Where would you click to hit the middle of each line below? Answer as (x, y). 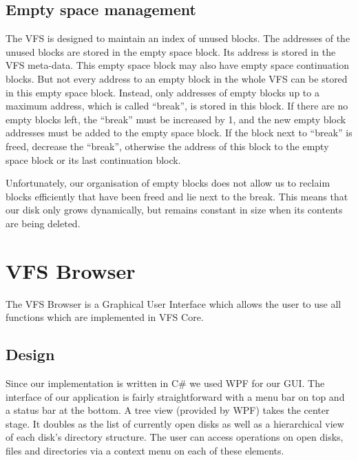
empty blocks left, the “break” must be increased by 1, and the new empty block (176, 119)
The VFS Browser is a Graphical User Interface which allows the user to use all (173, 303)
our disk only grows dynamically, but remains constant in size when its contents (174, 210)
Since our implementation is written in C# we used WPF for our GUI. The (165, 383)
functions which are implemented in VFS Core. (105, 317)
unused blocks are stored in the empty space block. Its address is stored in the (171, 51)
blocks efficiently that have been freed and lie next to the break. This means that (177, 196)
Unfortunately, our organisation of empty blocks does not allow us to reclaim (168, 183)
